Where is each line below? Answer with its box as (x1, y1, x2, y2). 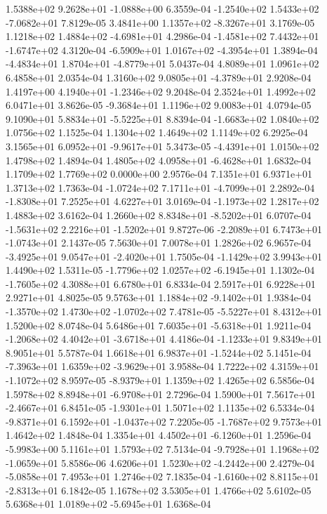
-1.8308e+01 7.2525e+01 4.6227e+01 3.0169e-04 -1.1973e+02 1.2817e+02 (6, 194, 319, 209)
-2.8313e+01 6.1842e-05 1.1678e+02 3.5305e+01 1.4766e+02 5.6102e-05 (6, 482, 312, 497)
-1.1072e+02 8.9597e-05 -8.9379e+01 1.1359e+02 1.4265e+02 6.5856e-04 (6, 373, 315, 388)
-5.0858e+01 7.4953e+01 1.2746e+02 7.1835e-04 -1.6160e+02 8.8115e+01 (6, 469, 319, 484)
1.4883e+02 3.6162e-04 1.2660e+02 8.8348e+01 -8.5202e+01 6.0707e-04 (6, 207, 312, 222)
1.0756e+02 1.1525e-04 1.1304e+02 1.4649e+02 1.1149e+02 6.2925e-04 (6, 125, 308, 140)
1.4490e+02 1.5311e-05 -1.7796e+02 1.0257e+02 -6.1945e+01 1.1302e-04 (6, 263, 315, 277)
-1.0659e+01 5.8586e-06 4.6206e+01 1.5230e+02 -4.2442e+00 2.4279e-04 (6, 455, 315, 470)
